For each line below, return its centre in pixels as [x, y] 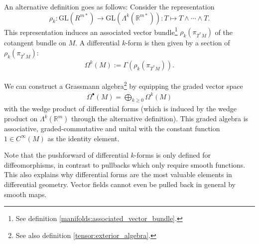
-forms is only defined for [172, 155]
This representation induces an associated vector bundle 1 [91, 31]
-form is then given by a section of [178, 43]
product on [21, 119]
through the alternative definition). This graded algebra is [160, 119]
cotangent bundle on [35, 43]
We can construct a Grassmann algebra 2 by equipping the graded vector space [124, 85]
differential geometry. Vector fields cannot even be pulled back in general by [120, 184]
